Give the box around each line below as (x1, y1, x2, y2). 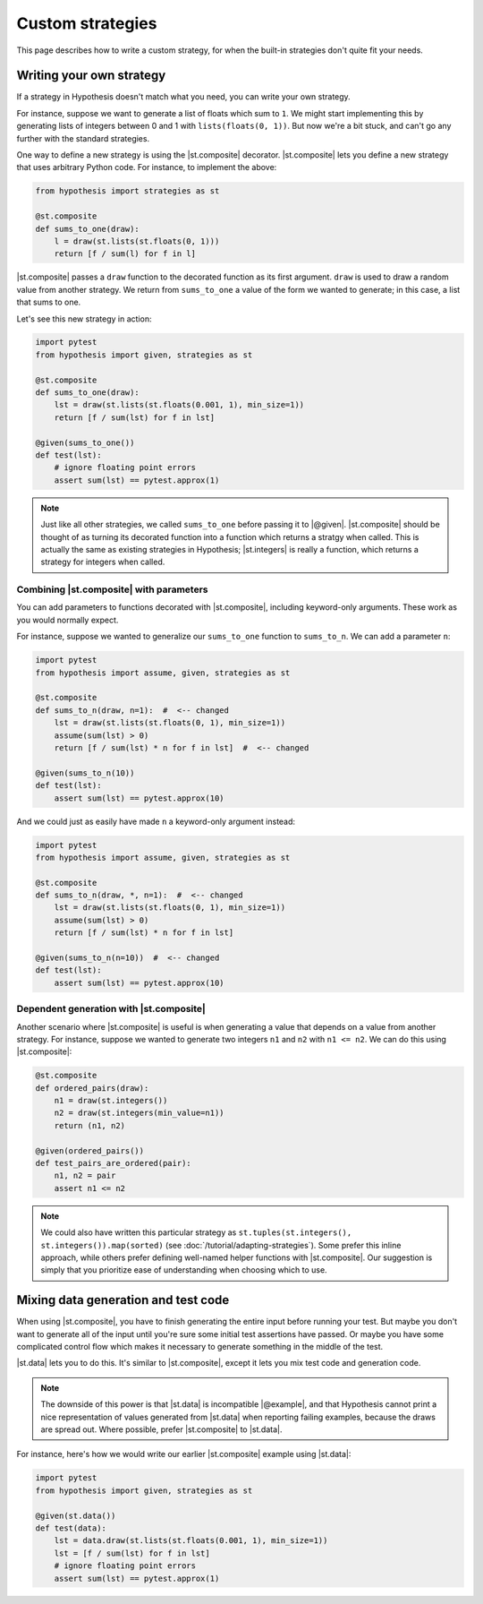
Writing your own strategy (16, 68, 166, 83)
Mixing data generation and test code (16, 1292, 230, 1308)
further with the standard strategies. (16, 133, 150, 143)
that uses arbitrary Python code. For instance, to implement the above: (16, 162, 277, 173)
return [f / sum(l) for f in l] (54, 249, 197, 259)
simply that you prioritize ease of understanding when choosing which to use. (40, 1265, 327, 1275)
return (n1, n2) (54, 1120, 125, 1130)
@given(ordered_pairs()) (35, 1145, 145, 1155)
